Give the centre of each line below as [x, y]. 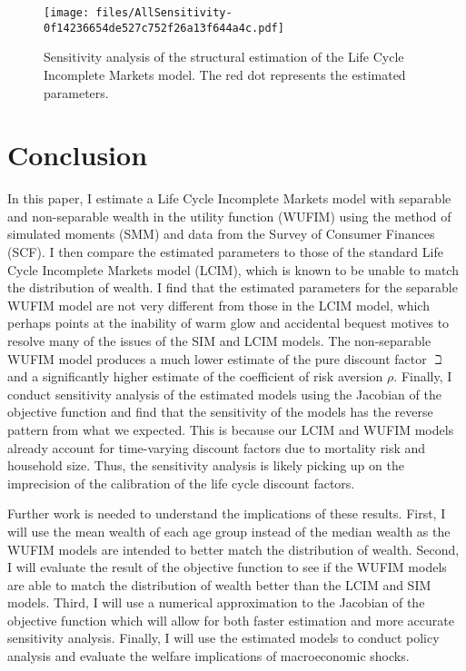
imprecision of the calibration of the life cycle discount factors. [181, 483]
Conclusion [78, 155]
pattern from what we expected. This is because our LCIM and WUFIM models [231, 429]
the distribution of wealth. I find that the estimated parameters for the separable [233, 287]
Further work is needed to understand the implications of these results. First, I [227, 513]
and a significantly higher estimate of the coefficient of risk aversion [195, 376]
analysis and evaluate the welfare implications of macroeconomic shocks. [208, 656]
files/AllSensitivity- [164, 13]
